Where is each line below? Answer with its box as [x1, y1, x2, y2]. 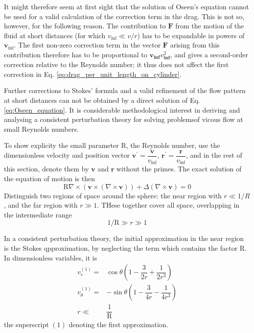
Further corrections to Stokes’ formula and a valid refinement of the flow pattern [4, 85, 246, 95]
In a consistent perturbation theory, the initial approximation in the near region [4, 233, 244, 243]
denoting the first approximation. [69, 319, 168, 330]
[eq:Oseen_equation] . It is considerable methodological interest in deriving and [4, 104, 240, 115]
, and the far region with [4, 200, 78, 210]
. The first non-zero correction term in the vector [14, 40, 161, 50]
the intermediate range [4, 209, 72, 219]
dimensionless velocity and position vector [4, 150, 130, 160]
